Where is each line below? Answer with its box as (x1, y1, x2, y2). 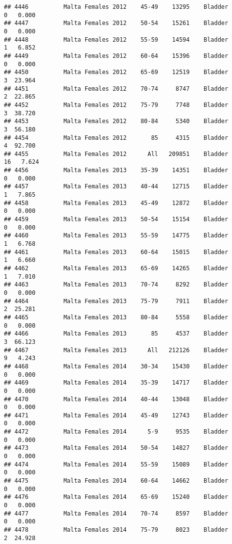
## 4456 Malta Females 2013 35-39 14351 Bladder (4, 167, 229, 174)
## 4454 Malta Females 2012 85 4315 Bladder (4, 134, 229, 141)
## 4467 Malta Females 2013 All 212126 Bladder (4, 346, 229, 354)
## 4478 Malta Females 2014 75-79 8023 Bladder (4, 526, 229, 533)
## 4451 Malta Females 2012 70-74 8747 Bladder (4, 85, 229, 92)
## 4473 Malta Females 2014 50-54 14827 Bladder (4, 444, 229, 452)
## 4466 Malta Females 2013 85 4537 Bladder (4, 330, 229, 337)
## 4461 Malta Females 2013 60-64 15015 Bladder (4, 248, 229, 256)
